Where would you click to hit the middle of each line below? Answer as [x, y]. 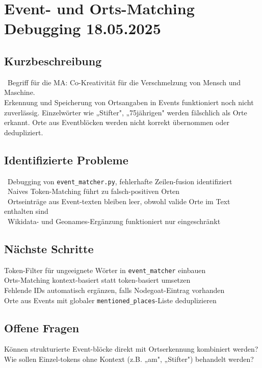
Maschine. [20, 92]
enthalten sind [26, 211]
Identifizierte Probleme [66, 160]
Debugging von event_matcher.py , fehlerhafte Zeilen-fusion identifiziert [120, 181]
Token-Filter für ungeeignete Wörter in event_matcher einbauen [105, 270]
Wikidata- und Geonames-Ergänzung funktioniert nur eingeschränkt [114, 221]
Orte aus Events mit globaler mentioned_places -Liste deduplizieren [110, 300]
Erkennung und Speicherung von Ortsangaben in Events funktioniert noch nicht [129, 102]
